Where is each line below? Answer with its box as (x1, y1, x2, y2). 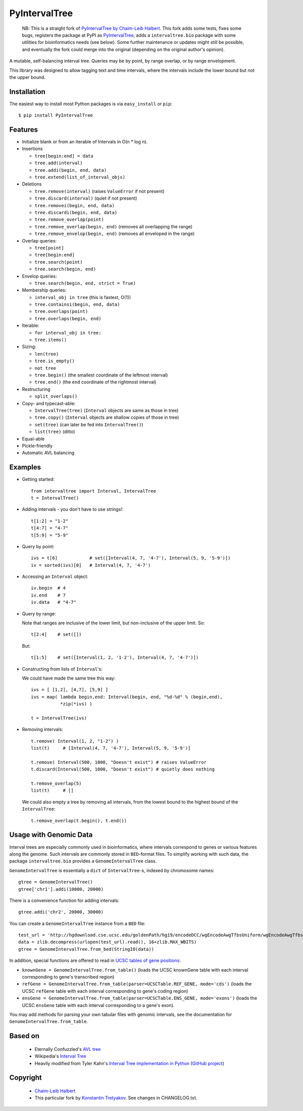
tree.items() (34, 337, 67, 343)
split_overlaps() (34, 394, 78, 399)
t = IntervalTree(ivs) (31, 715, 87, 721)
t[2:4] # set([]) (31, 632, 82, 638)
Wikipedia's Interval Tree (34, 1053, 87, 1059)
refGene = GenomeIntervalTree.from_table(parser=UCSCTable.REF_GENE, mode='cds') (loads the (22, 981, 252, 987)
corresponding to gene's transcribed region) (22, 974, 115, 980)
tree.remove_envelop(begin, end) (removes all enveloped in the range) (34, 230, 195, 237)
